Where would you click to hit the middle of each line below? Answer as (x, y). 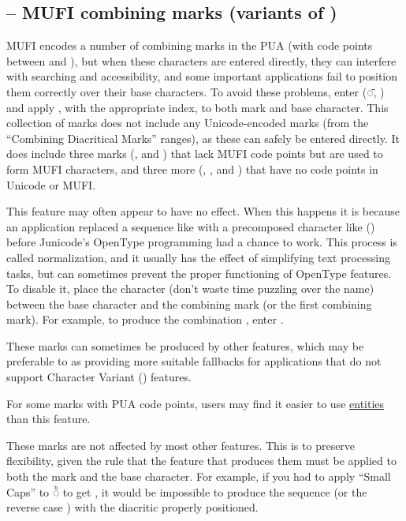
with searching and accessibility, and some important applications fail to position (202, 76)
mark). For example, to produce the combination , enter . (145, 319)
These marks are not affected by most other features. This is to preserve (181, 445)
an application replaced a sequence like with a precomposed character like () (191, 226)
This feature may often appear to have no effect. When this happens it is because (203, 211)
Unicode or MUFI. (51, 184)
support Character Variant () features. (99, 377)
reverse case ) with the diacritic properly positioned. (132, 507)
